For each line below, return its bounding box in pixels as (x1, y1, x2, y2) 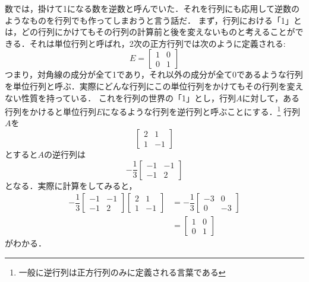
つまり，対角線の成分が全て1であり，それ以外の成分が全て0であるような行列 (5, 68, 303, 81)
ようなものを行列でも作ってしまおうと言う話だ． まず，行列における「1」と (5, 14, 302, 26)
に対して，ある (242, 91, 300, 104)
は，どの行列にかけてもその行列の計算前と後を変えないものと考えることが (5, 25, 295, 38)
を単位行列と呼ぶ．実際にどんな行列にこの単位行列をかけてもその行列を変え (5, 79, 304, 92)
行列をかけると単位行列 (5, 105, 96, 117)
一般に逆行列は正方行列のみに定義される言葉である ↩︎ (18, 265, 226, 278)
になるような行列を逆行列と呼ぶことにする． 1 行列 (102, 104, 300, 117)
